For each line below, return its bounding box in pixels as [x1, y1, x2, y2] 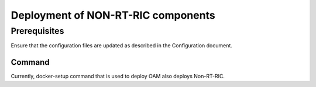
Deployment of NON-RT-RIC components [11, 9, 216, 22]
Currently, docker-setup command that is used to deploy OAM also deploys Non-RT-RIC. [11, 73, 225, 80]
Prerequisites [11, 26, 64, 36]
